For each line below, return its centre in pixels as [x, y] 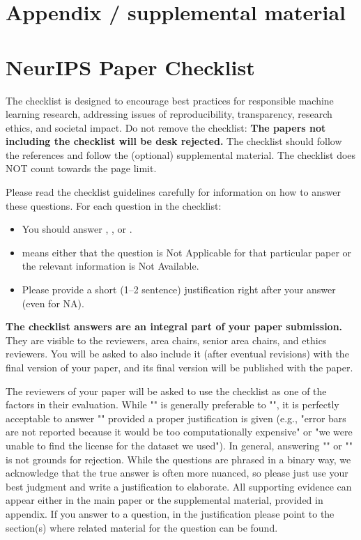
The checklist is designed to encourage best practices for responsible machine [170, 100]
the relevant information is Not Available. [110, 266]
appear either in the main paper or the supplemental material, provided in [164, 500]
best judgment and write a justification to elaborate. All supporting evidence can [179, 486]
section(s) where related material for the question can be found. [142, 527]
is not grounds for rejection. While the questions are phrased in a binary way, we [178, 459]
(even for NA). [53, 303]
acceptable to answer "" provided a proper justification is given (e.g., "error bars [176, 418]
